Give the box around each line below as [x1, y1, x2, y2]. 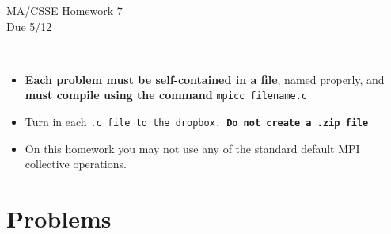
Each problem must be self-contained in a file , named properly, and [25, 71, 385, 87]
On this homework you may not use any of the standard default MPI [25, 140, 360, 156]
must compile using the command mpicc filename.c [25, 86, 307, 103]
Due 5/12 [6, 17, 52, 34]
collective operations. [25, 155, 127, 172]
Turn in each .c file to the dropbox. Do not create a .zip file [25, 113, 369, 130]
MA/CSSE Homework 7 [6, 2, 123, 18]
